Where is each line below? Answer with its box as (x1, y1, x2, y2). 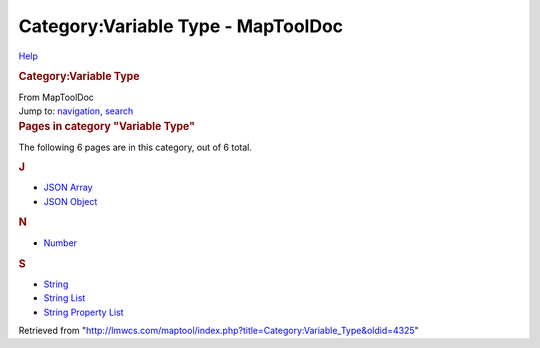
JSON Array (43, 181, 94, 194)
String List (43, 292, 86, 304)
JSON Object (43, 195, 98, 207)
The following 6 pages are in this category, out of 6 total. (18, 141, 252, 153)
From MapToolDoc (18, 91, 95, 103)
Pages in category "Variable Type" (18, 120, 195, 134)
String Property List (43, 306, 124, 318)
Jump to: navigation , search (18, 105, 134, 117)
